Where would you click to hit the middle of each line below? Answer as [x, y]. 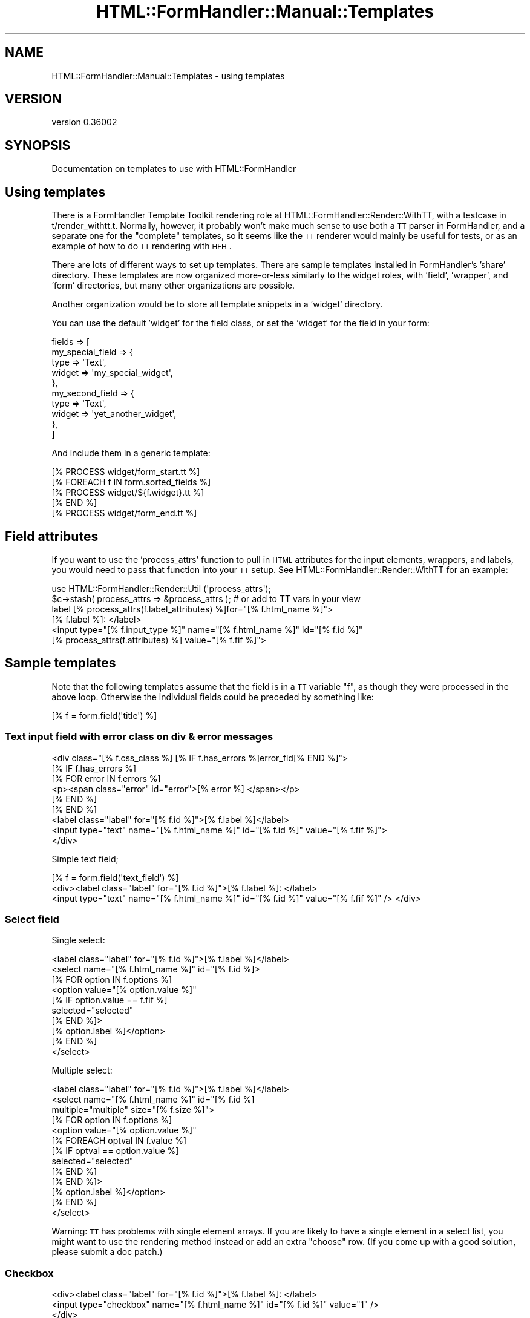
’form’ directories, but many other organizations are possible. [173, 286]
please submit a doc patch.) [107, 1252]
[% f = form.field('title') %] [104, 715]
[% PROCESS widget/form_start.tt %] [126, 472]
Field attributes [52, 536]
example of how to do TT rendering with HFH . [142, 246]
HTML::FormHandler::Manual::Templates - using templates [168, 76]
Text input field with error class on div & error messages [139, 737]
